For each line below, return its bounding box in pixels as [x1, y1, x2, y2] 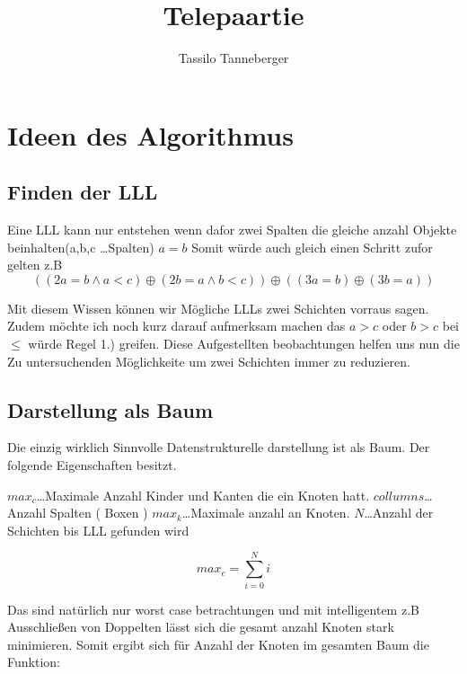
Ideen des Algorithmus [7, 116, 294, 153]
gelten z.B [7, 255, 63, 274]
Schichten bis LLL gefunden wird [7, 520, 189, 539]
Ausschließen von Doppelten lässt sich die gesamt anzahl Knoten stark [7, 617, 394, 636]
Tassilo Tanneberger [178, 49, 289, 67]
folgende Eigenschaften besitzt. [7, 456, 177, 474]
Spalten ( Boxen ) [49, 503, 148, 522]
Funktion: [7, 652, 60, 671]
